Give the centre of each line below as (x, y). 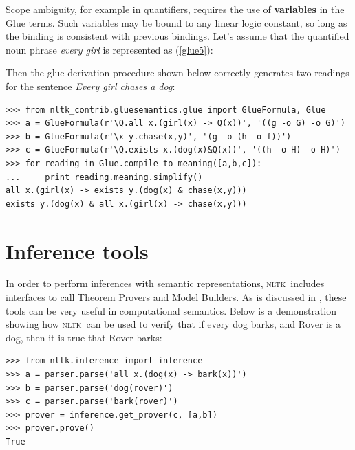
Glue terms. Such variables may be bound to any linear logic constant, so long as (176, 22)
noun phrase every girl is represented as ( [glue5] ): (109, 49)
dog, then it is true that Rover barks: (84, 337)
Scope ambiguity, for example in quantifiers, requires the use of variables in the (175, 9)
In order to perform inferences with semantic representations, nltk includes (165, 283)
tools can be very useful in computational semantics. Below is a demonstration (171, 310)
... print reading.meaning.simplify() (104, 177)
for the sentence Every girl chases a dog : (90, 86)
